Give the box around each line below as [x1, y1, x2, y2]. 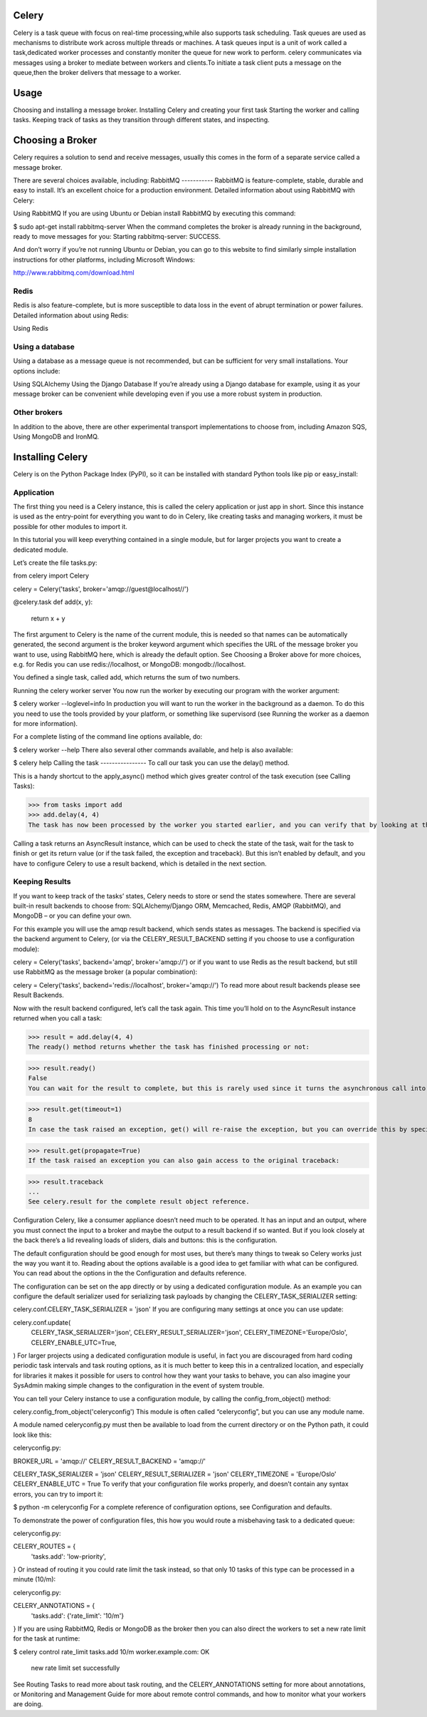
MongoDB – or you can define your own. [13, 911, 132, 920]
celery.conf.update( [13, 1318, 71, 1326]
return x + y [31, 614, 65, 622]
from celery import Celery [13, 571, 89, 580]
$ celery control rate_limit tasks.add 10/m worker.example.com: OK [13, 1647, 210, 1656]
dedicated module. [13, 545, 68, 554]
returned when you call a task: [13, 1013, 102, 1022]
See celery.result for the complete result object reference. [28, 1198, 250, 1206]
